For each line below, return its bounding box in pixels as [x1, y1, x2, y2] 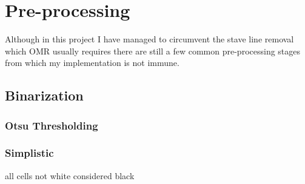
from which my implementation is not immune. [5, 56, 179, 69]
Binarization [5, 86, 84, 105]
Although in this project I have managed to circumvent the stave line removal [5, 33, 294, 45]
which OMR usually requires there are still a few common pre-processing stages [5, 44, 301, 57]
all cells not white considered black [5, 169, 135, 182]
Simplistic [5, 145, 54, 160]
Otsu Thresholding [5, 117, 98, 133]
